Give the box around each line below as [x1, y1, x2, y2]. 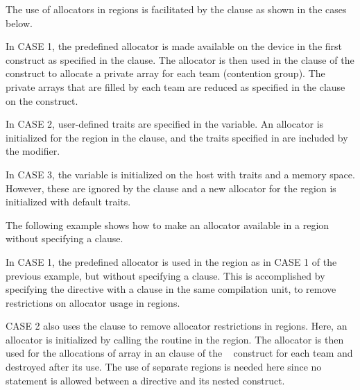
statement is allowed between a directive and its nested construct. [6, 373, 285, 387]
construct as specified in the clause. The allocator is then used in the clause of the [6, 52, 354, 67]
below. [6, 15, 33, 30]
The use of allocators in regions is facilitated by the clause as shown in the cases [6, 2, 347, 16]
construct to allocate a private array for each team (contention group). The [6, 66, 325, 80]
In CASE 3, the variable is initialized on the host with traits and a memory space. [6, 167, 355, 181]
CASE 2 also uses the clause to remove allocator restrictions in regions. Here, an [6, 319, 348, 333]
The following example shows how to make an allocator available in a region [6, 217, 329, 232]
